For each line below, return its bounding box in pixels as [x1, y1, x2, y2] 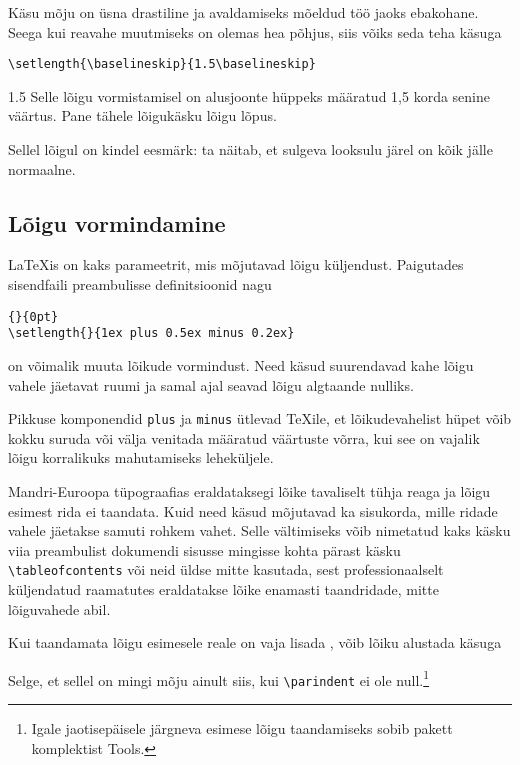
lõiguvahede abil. [8, 598, 111, 619]
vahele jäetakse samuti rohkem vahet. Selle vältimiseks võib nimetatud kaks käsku [8, 520, 511, 541]
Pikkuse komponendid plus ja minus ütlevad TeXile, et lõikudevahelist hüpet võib [8, 408, 512, 429]
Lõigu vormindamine [8, 207, 226, 238]
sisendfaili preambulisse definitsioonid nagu [8, 274, 272, 295]
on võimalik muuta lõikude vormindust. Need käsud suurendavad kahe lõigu [8, 354, 474, 375]
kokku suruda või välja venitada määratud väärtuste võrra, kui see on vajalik [8, 427, 480, 448]
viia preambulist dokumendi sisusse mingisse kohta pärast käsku [8, 539, 401, 560]
